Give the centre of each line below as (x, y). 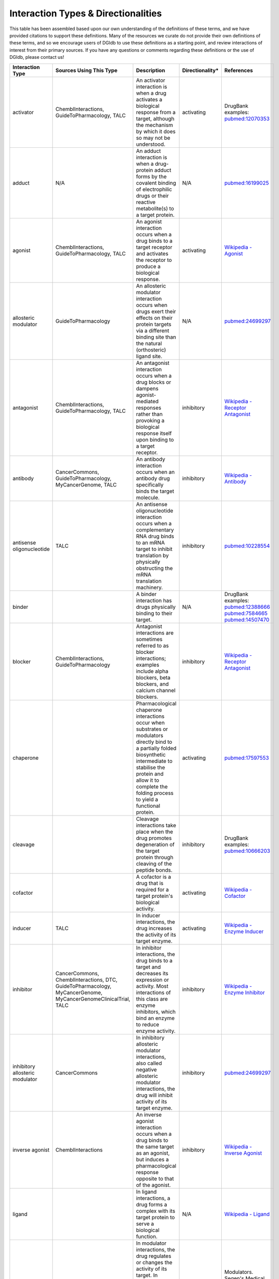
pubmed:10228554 (247, 546)
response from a (156, 112)
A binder (146, 594)
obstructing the (155, 568)
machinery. (149, 587)
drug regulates (154, 1256)
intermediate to (154, 761)
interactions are (155, 633)
